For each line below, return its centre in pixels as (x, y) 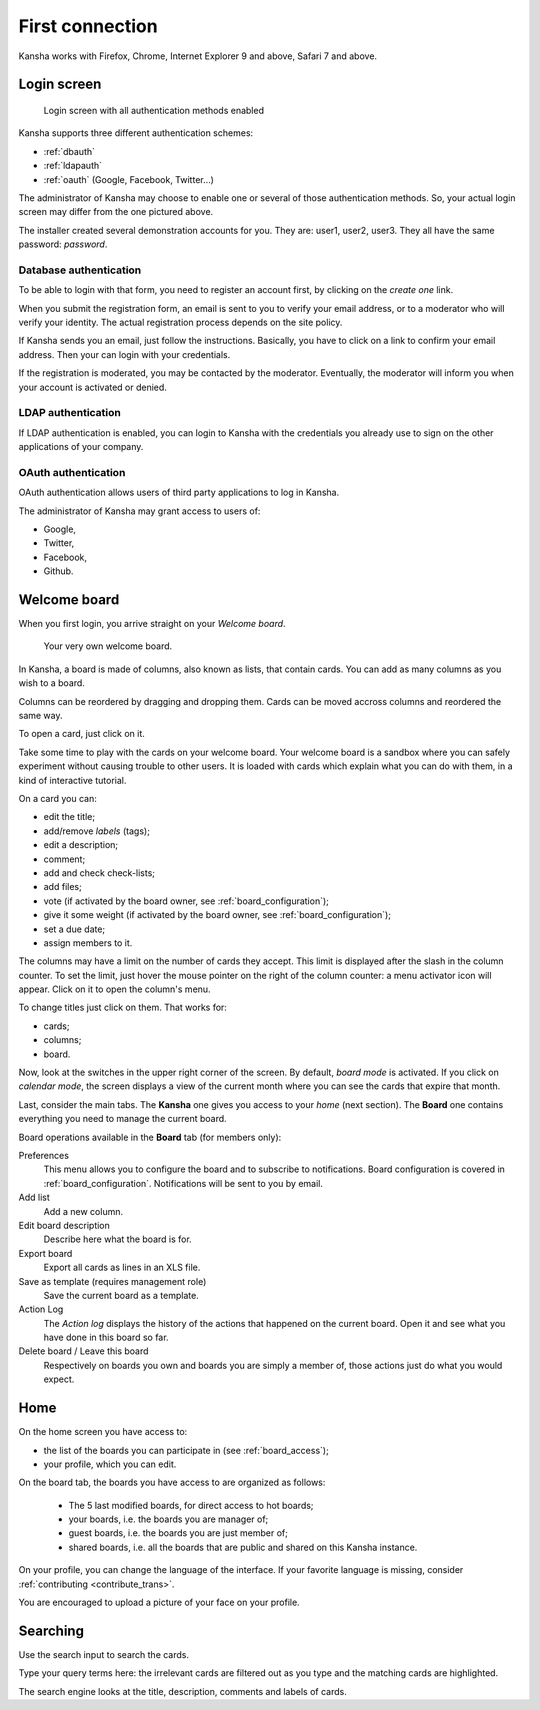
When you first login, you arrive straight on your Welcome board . (152, 624)
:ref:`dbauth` (69, 151)
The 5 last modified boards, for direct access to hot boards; (191, 1505)
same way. (41, 716)
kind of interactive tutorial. (72, 780)
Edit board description (64, 1225)
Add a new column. (83, 1211)
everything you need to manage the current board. (122, 1119)
